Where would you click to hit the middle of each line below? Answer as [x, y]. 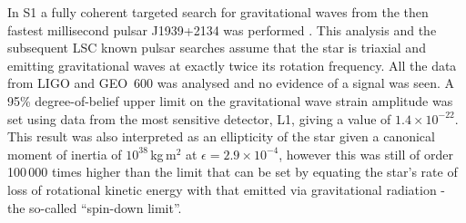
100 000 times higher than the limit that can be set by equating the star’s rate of [233, 172]
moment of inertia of [65, 154]
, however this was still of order [366, 154]
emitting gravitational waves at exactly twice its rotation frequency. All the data [232, 65]
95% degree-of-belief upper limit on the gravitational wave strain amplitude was [230, 100]
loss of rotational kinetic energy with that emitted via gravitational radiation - [227, 189]
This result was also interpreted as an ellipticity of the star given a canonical [221, 136]
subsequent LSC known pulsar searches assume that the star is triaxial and [217, 48]
